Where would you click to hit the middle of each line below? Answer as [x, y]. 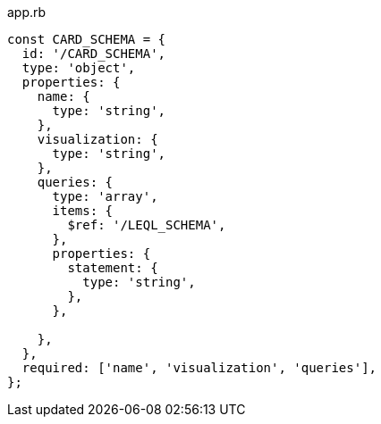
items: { [83, 211]
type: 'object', [79, 68]
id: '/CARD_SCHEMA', [94, 54]
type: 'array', [105, 196]
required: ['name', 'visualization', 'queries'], [199, 368]
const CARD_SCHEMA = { [87, 39]
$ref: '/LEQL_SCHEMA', [147, 225]
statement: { [113, 268]
